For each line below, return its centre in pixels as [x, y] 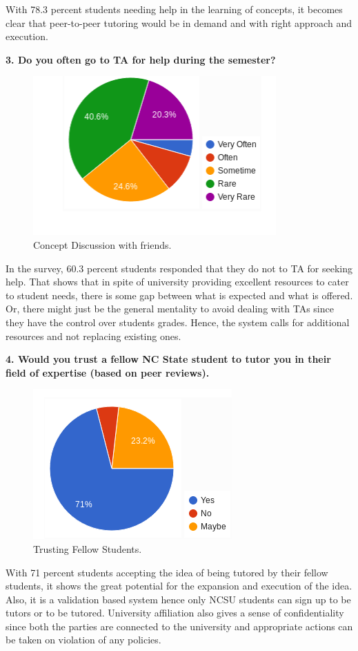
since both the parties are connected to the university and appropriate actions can [179, 626]
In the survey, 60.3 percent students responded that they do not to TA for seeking [179, 268]
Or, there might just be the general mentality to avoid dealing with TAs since [170, 309]
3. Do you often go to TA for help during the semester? [141, 59]
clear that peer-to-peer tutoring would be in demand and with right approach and [179, 22]
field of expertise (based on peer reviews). [108, 372]
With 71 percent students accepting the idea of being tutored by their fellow [167, 572]
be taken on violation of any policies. [83, 640]
